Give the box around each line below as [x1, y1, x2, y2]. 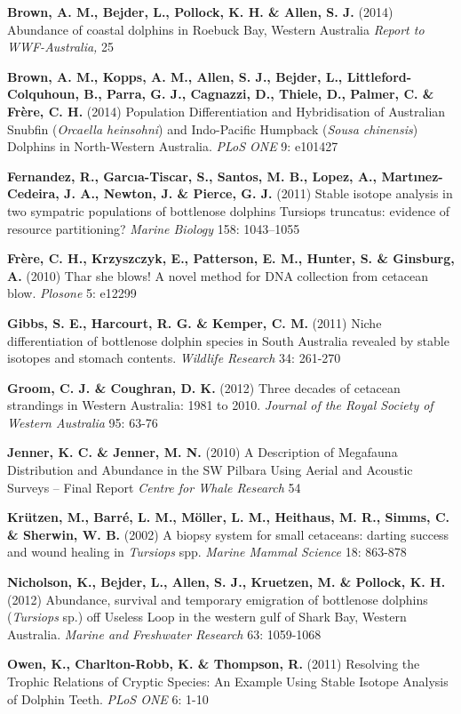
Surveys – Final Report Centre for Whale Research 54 [7, 477, 301, 496]
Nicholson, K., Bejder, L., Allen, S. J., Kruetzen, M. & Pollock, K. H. [7, 573, 446, 591]
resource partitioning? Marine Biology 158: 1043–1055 [7, 219, 300, 237]
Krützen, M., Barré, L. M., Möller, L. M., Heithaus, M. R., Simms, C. [7, 508, 450, 526]
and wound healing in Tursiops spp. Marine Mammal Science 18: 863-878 [7, 542, 407, 561]
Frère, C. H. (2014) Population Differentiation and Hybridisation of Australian [7, 101, 446, 120]
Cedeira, [7, 184, 60, 203]
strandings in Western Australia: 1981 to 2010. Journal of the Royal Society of [7, 396, 433, 414]
